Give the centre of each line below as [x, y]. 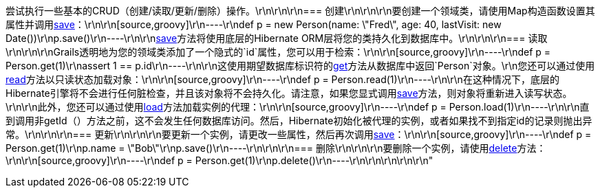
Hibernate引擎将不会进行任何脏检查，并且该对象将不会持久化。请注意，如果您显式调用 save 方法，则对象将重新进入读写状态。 [289, 93]
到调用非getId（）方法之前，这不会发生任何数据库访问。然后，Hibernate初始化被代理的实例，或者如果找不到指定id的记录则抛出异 [299, 121]
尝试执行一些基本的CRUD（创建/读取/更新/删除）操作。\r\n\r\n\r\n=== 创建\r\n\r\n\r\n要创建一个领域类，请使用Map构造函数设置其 [300, 11]
